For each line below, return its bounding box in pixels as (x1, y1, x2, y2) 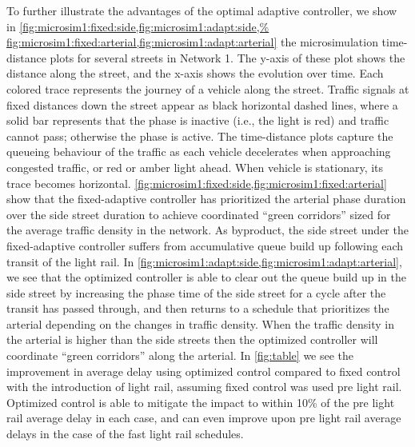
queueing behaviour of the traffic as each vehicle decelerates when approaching (6, 143, 391, 160)
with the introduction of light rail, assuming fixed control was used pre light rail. (6, 378, 402, 395)
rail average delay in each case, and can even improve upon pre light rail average (6, 409, 401, 426)
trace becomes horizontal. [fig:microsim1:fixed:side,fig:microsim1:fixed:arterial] (6, 174, 387, 191)
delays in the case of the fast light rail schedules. (6, 425, 244, 442)
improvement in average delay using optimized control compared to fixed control (6, 362, 401, 379)
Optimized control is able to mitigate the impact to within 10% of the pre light (6, 393, 395, 410)
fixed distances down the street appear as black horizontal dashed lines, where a (6, 96, 398, 113)
